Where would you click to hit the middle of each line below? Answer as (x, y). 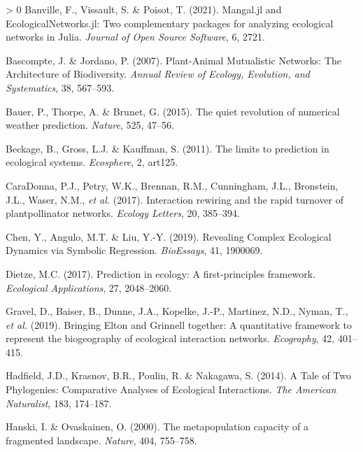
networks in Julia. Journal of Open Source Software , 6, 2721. (135, 37)
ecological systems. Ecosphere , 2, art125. (92, 162)
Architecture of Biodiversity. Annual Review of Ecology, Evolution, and (158, 74)
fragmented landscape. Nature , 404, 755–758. (101, 440)
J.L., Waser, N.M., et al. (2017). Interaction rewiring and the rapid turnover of (175, 199)
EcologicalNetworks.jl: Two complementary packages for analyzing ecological (170, 23)
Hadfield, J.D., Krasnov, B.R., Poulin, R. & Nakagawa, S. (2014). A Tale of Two (179, 375)
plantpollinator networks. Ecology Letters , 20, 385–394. (123, 213)
